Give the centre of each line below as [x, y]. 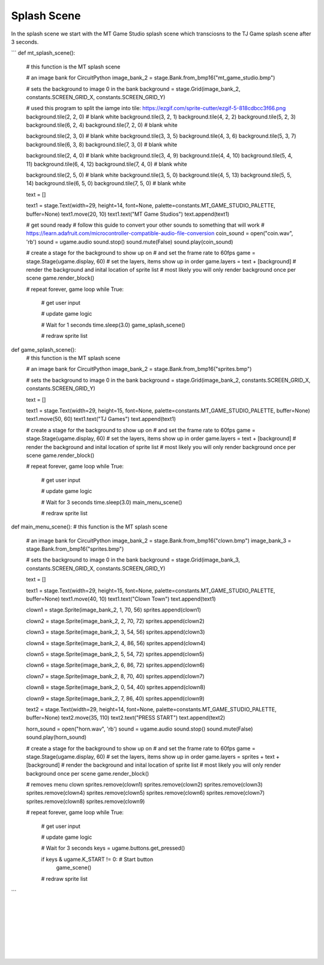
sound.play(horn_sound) [56, 737]
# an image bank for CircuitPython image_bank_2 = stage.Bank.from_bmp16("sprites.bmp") [139, 369]
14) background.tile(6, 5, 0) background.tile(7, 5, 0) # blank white [106, 183]
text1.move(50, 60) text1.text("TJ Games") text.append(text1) [101, 419]
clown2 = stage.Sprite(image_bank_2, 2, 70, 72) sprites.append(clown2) [115, 621]
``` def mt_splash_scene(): [43, 53]
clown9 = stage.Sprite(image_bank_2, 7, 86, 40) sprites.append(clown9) [115, 698]
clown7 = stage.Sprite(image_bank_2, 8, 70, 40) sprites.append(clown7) [115, 676]
